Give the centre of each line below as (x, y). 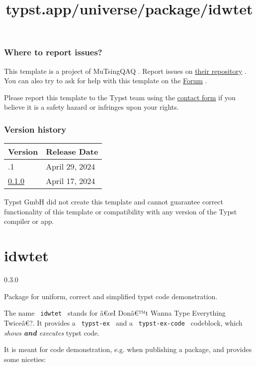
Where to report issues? (53, 52)
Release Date (72, 152)
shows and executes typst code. (52, 332)
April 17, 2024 (71, 181)
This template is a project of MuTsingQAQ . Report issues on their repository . (125, 71)
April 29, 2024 (71, 167)
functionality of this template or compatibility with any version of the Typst (121, 211)
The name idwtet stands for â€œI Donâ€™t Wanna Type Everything (115, 313)
